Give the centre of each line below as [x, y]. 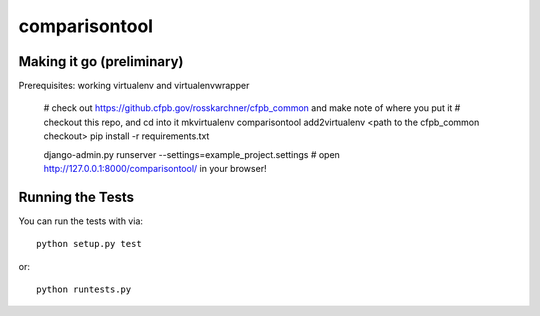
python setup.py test [89, 244]
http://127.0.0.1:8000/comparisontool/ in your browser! [155, 169]
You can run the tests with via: [81, 221]
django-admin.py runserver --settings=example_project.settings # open [191, 154]
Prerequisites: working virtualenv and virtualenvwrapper [134, 86]
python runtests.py [84, 289]
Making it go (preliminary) [101, 61]
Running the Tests [76, 196]
